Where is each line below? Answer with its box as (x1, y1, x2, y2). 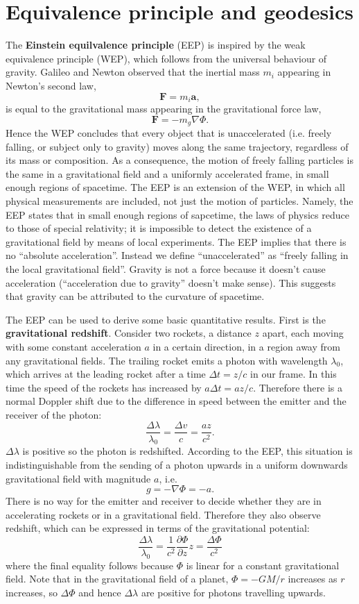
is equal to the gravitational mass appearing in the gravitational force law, (6, 101, 322, 115)
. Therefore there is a (253, 380, 343, 394)
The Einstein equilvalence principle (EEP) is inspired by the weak (6, 37, 306, 52)
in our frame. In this (250, 367, 337, 381)
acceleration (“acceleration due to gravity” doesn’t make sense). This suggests (6, 275, 336, 290)
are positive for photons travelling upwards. (141, 585, 326, 599)
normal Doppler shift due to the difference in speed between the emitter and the (6, 394, 347, 408)
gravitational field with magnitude (6, 471, 151, 485)
